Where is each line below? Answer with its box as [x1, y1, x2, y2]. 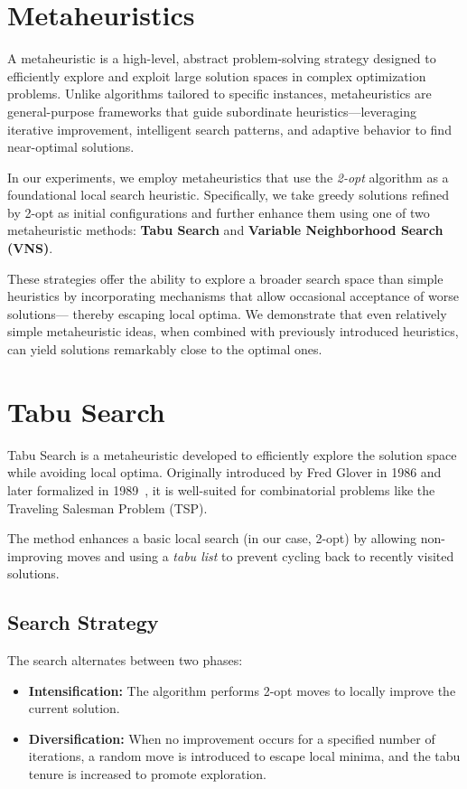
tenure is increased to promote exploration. [28, 765, 266, 784]
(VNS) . [7, 239, 53, 258]
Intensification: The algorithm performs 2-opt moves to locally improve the [28, 681, 456, 700]
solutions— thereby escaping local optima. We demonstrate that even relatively [7, 304, 447, 323]
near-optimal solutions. [7, 137, 135, 156]
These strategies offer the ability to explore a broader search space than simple [7, 268, 444, 287]
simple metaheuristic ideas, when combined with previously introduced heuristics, [7, 322, 459, 341]
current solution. [28, 699, 120, 718]
